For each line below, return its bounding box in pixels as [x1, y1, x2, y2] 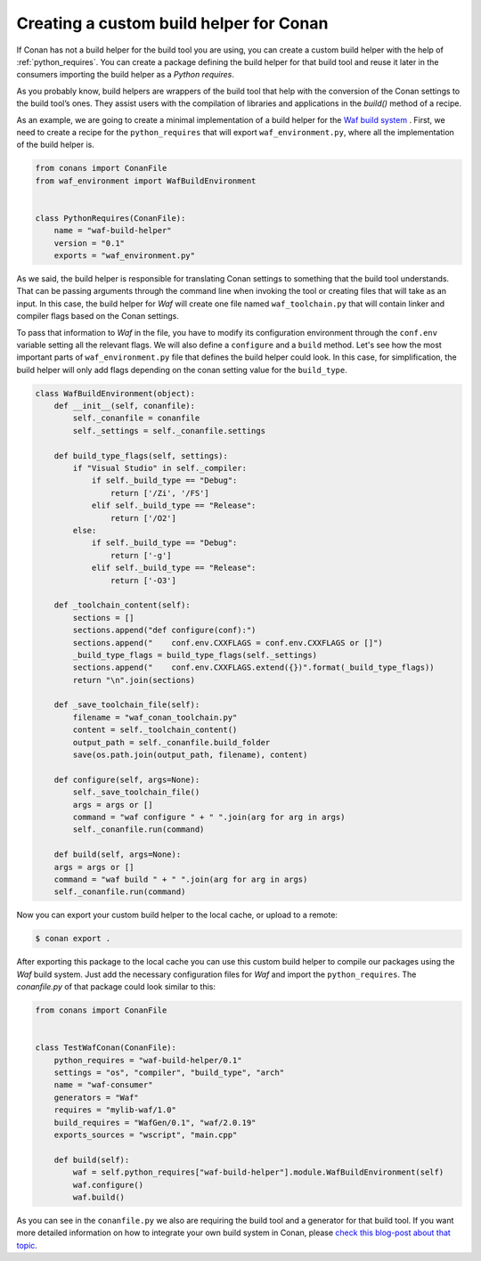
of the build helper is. [16, 139, 95, 151]
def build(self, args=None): [53, 850, 182, 859]
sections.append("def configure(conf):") [72, 625, 257, 636]
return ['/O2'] [110, 513, 177, 523]
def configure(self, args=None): [53, 775, 200, 785]
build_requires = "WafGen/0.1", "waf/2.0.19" [53, 1118, 257, 1127]
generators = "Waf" [53, 1092, 140, 1102]
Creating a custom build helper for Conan [16, 13, 329, 33]
